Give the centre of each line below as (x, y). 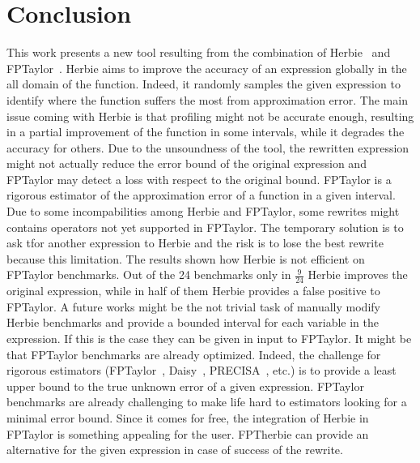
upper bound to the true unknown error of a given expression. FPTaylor (185, 386)
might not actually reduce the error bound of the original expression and (187, 163)
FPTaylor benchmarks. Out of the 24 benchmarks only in (149, 274)
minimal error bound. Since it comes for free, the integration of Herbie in (188, 418)
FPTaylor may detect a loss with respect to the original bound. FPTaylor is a (199, 179)
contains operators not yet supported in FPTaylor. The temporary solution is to (205, 227)
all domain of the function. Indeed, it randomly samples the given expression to (204, 84)
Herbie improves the (358, 274)
